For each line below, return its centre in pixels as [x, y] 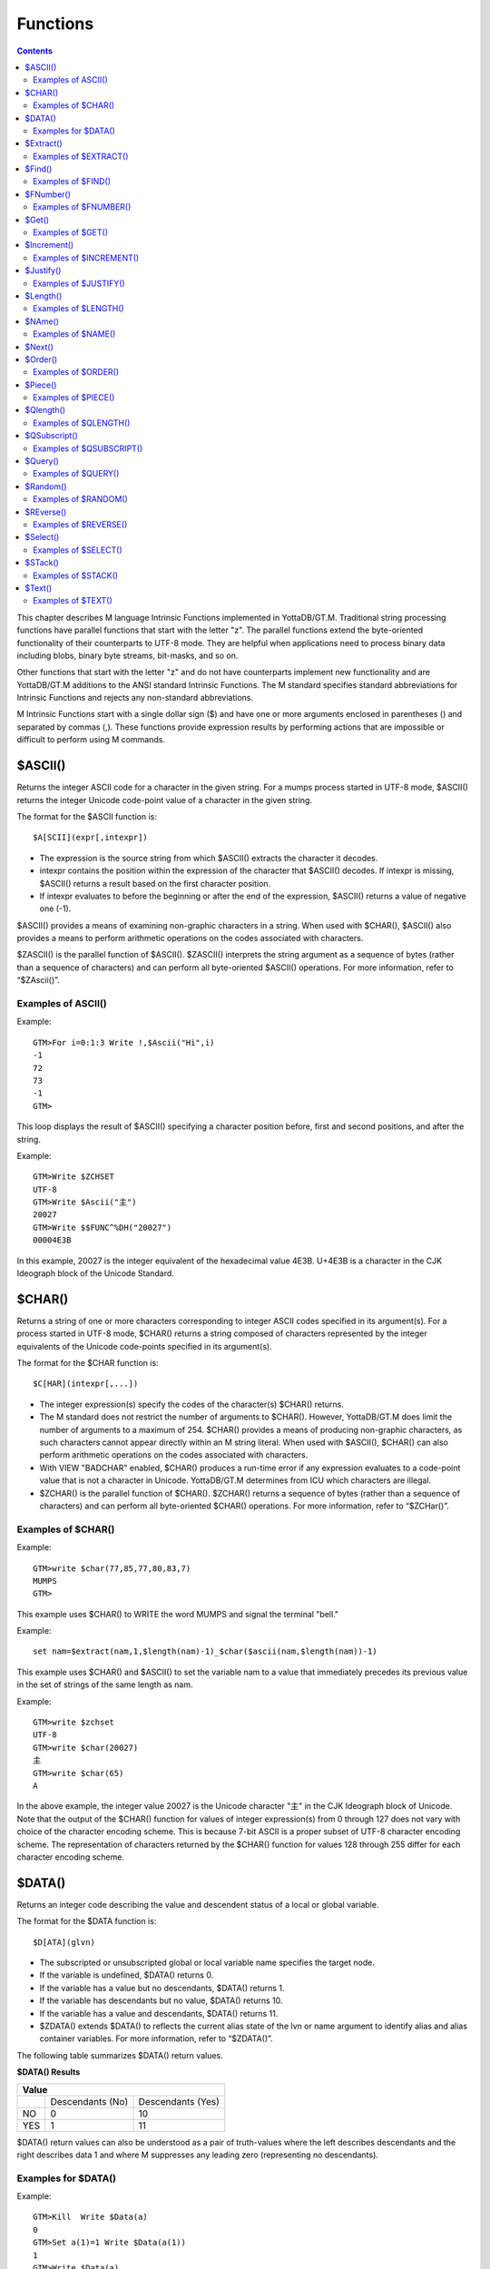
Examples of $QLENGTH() [82, 423]
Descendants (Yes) [179, 2101]
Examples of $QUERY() [76, 474]
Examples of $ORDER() [76, 372]
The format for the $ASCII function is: [87, 816]
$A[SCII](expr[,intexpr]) [91, 838]
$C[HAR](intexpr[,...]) [86, 1384]
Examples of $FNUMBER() [82, 207]
